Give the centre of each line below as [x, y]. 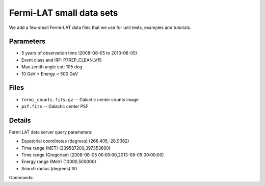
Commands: [21, 178]
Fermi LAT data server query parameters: [51, 132]
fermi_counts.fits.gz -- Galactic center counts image [80, 99]
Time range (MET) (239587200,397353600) [66, 148]
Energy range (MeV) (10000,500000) [59, 161]
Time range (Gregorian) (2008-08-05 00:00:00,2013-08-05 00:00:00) [93, 155]
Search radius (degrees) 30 [49, 168]
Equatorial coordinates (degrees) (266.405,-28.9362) [75, 141]
